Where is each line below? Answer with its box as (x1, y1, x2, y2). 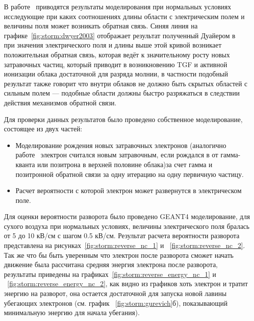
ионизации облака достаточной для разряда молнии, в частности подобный (4, 69, 228, 79)
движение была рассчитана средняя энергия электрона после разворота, (4, 259, 218, 270)
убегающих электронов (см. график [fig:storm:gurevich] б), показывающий (4, 297, 228, 308)
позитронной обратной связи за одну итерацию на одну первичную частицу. (15, 169, 244, 179)
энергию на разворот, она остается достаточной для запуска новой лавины (4, 288, 227, 298)
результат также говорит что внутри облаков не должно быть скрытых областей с (4, 78, 248, 88)
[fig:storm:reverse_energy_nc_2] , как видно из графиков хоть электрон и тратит (7, 278, 248, 289)
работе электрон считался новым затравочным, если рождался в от (15, 149, 218, 160)
